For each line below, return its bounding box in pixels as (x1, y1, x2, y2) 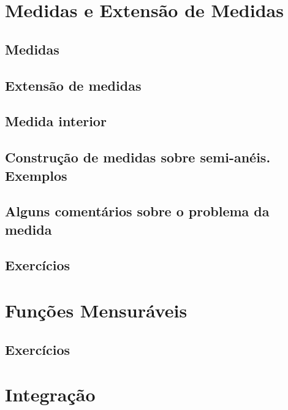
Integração (5, 382, 96, 407)
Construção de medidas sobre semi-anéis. (5, 148, 271, 167)
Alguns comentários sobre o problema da (5, 202, 270, 221)
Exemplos (5, 165, 67, 184)
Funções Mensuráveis (5, 298, 188, 323)
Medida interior (5, 112, 107, 131)
